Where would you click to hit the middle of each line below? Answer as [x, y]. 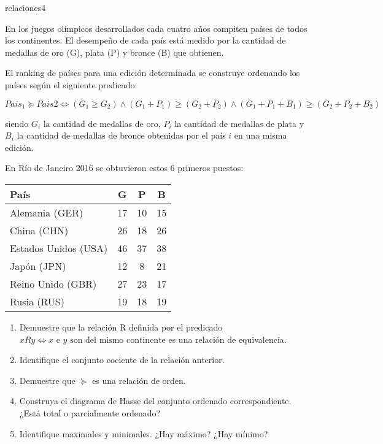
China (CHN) [39, 230]
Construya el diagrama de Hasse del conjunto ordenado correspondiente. [155, 401]
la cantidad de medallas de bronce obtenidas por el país [121, 135]
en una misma [261, 135]
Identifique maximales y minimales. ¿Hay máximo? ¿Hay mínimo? [144, 433]
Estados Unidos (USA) [59, 248]
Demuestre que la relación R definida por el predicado [121, 327]
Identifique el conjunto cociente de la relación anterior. [122, 360]
